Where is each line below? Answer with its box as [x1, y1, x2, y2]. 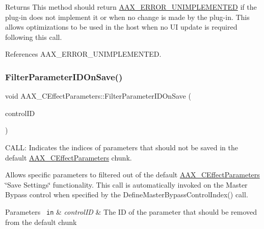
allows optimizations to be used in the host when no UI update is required [5, 21, 237, 32]
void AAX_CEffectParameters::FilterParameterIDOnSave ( [5, 90, 191, 101]
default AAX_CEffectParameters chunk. [5, 152, 132, 163]
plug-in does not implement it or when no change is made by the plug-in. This [5, 11, 250, 22]
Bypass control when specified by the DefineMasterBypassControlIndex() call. [5, 189, 248, 200]
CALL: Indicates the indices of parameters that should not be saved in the [5, 142, 239, 152]
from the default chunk [5, 216, 77, 227]
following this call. [5, 31, 62, 42]
